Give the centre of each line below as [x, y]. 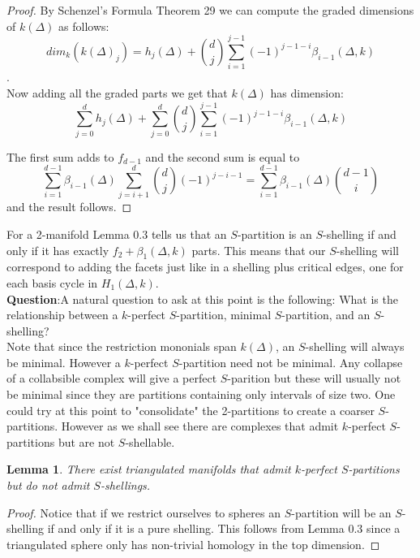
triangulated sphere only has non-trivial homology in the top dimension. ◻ [193, 544]
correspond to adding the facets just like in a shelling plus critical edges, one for [205, 267]
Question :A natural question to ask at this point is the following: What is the [202, 298]
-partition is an [274, 234]
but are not [86, 441]
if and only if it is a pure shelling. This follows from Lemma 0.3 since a [224, 528]
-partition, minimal [224, 315]
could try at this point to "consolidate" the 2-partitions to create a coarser [191, 410]
